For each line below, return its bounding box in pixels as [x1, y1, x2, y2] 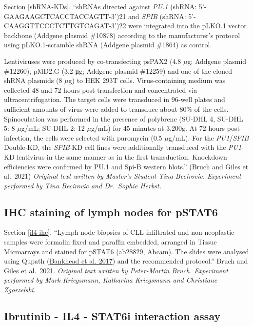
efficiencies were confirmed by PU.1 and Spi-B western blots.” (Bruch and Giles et [4, 161, 249, 171]
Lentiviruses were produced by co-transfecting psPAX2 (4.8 [4, 56, 181, 66]
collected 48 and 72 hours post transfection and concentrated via [4, 84, 197, 95]
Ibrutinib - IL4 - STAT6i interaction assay [4, 308, 221, 324]
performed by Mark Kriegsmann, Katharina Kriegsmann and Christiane [4, 275, 217, 285]
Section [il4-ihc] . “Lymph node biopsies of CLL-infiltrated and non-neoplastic [4, 227, 234, 237]
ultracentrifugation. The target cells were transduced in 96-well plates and [4, 94, 225, 104]
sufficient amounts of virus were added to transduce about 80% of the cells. [4, 103, 229, 114]
